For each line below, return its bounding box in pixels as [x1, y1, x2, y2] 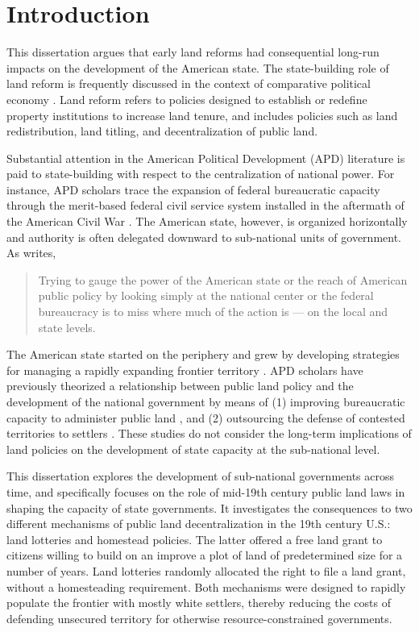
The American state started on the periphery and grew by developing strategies [6, 346, 400, 363]
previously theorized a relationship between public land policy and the [6, 377, 354, 394]
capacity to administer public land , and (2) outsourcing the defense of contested [6, 409, 405, 426]
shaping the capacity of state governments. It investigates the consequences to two [6, 499, 413, 516]
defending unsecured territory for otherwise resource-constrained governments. [6, 609, 392, 626]
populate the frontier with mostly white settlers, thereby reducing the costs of [6, 594, 391, 611]
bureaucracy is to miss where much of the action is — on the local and [38, 303, 388, 320]
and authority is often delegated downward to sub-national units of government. [6, 228, 401, 245]
